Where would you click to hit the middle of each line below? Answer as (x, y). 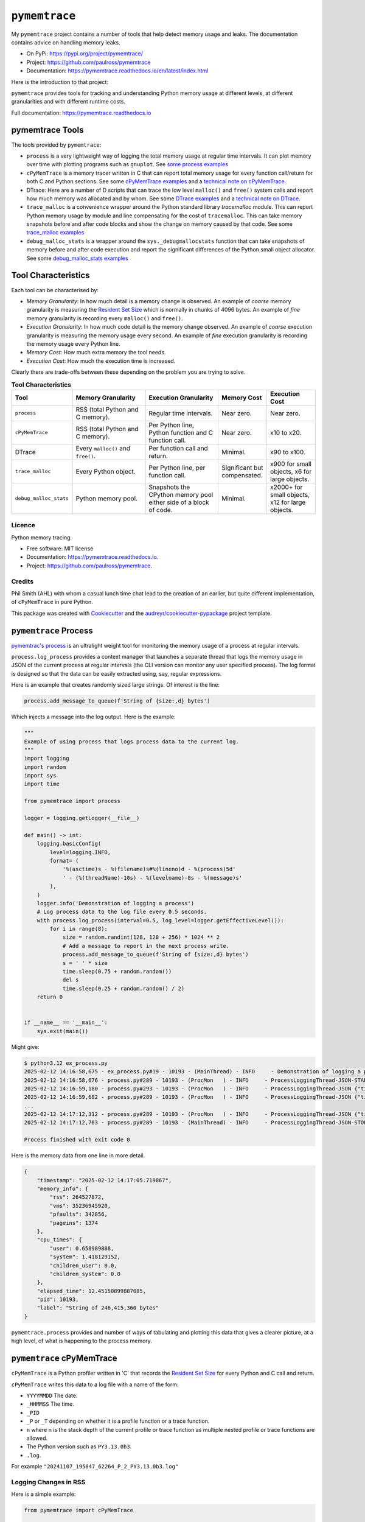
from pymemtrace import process (72, 801)
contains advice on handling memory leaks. (66, 42)
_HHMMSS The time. (50, 1404)
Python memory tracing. (42, 537)
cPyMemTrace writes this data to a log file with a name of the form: (95, 1384)
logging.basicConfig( (69, 844)
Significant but (243, 468)
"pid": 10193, (58, 1299)
